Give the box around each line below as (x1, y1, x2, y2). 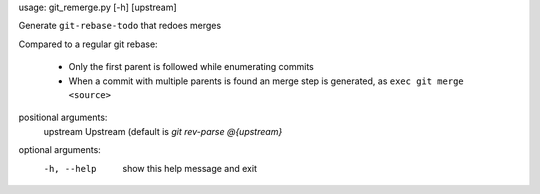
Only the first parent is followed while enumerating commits (68, 61, 314, 73)
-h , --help (43, 163, 97, 174)
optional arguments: (18, 144, 102, 156)
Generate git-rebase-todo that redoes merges (18, 20, 222, 32)
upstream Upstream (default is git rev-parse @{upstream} (43, 125, 283, 137)
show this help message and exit (122, 162, 257, 174)
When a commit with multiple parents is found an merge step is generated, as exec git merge (68, 75, 464, 87)
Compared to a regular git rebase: (18, 38, 159, 50)
